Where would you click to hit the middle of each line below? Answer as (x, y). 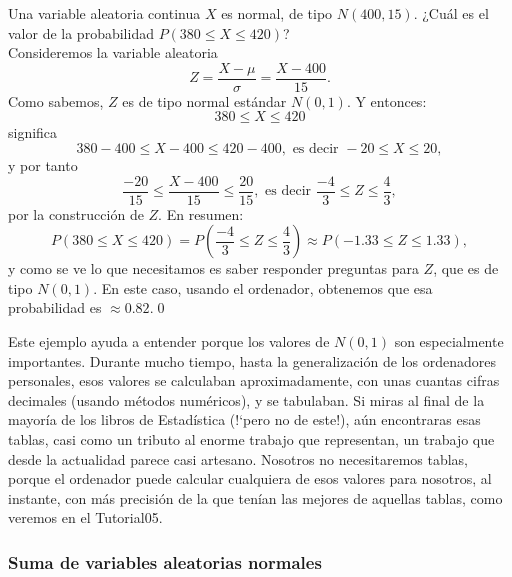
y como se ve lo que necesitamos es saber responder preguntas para (213, 268)
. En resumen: (201, 213)
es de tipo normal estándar (204, 100)
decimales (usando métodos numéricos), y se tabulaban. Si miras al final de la (246, 399)
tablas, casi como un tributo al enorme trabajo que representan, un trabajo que (251, 439)
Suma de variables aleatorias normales (165, 561)
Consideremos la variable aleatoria (113, 52)
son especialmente (449, 341)
